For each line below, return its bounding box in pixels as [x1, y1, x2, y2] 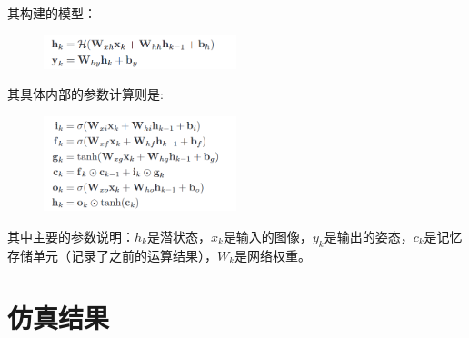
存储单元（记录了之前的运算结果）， [7, 245, 217, 264]
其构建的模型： [7, 4, 96, 22]
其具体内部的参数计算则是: [7, 84, 164, 104]
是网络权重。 [234, 245, 312, 264]
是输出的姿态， [324, 226, 414, 245]
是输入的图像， [223, 226, 313, 245]
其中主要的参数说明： [7, 226, 135, 245]
